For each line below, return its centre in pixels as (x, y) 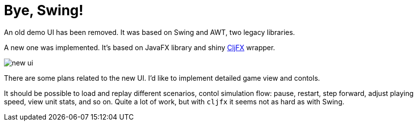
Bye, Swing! (44, 10)
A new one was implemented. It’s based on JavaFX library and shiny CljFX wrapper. (140, 47)
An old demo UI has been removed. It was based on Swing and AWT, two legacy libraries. (150, 32)
